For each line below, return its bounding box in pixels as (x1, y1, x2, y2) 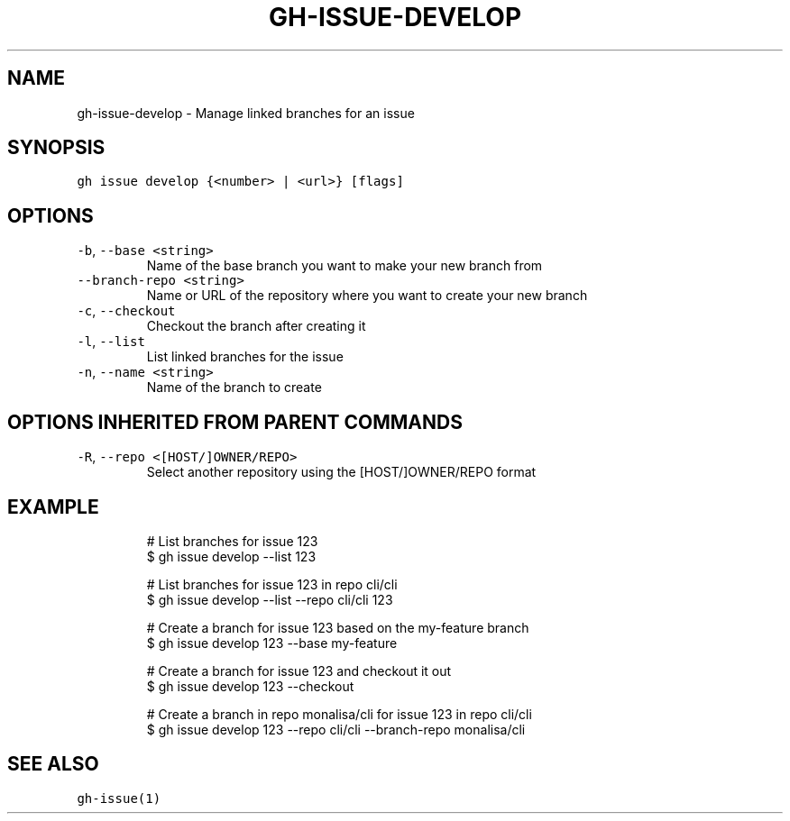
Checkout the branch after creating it (146, 318, 366, 334)
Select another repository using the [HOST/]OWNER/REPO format (146, 464, 537, 480)
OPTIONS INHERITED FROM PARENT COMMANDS (7, 410, 463, 433)
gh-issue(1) (77, 790, 161, 806)
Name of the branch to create (146, 379, 322, 396)
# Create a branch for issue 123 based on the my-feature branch (146, 619, 529, 635)
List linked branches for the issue (146, 349, 344, 365)
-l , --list (77, 333, 145, 350)
